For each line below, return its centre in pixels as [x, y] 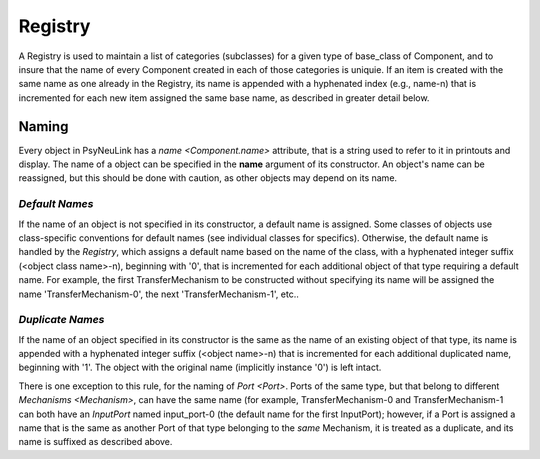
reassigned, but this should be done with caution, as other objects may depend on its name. [208, 178]
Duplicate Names [61, 320]
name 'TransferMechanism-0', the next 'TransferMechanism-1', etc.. [158, 294]
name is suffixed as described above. [95, 442]
